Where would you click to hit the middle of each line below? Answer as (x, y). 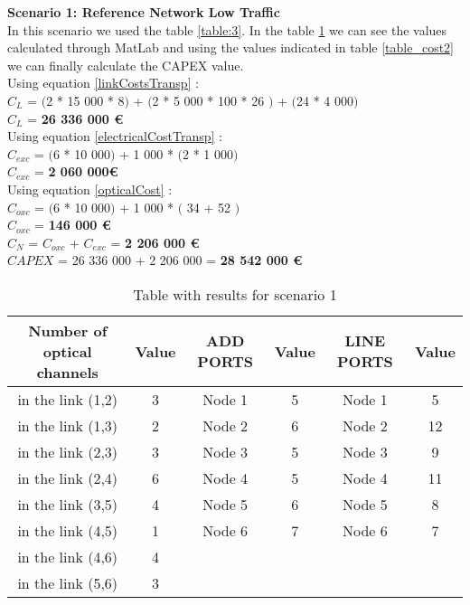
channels (67, 372)
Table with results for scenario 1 (235, 294)
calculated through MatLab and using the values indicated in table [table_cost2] (231, 47)
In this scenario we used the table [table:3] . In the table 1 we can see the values (227, 29)
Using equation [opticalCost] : (90, 189)
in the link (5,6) (68, 582)
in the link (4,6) (68, 556)
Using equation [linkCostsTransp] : (103, 83)
